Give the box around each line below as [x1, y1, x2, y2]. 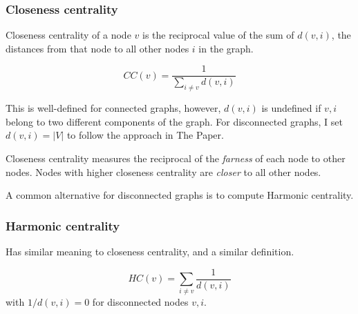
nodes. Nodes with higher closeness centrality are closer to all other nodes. [6, 164, 321, 179]
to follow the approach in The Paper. [66, 128, 224, 142]
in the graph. [198, 41, 254, 55]
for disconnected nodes [92, 295, 189, 309]
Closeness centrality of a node [6, 28, 131, 42]
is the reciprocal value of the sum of [142, 28, 294, 42]
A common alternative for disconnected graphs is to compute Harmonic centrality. [6, 188, 354, 202]
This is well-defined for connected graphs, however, [6, 101, 221, 115]
